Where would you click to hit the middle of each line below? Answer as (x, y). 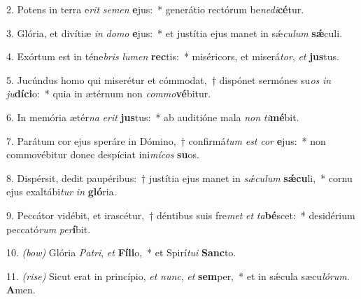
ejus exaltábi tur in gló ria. (62, 192)
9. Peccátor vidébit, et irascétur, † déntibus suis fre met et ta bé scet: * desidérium (181, 215)
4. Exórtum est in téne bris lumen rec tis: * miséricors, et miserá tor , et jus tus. (173, 56)
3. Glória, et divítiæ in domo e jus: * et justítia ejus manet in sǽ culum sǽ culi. (175, 33)
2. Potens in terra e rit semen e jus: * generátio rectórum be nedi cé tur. (155, 9)
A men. (21, 290)
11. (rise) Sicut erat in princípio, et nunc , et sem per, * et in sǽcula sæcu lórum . (178, 276)
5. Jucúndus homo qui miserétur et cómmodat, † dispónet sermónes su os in (169, 79)
